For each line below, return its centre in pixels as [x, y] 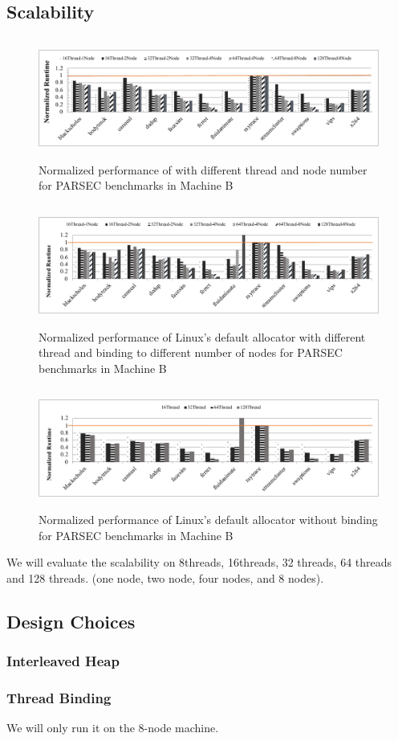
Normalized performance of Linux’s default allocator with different [202, 336]
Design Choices [71, 621]
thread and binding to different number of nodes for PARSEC [191, 352]
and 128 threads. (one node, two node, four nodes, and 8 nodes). [165, 577]
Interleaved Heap [63, 661]
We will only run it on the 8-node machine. [113, 728]
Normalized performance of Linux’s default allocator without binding [208, 519]
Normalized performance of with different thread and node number [203, 169]
